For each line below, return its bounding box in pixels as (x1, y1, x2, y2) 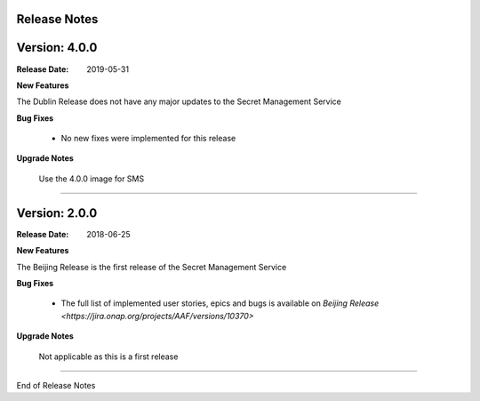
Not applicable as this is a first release (38, 351, 179, 362)
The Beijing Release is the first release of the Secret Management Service (16, 261, 287, 272)
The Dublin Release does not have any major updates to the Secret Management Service (16, 96, 341, 107)
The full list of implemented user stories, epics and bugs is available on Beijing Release (60, 298, 380, 309)
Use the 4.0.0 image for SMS (38, 173, 145, 184)
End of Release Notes (16, 380, 96, 390)
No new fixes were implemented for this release (60, 133, 236, 144)
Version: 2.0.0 (16, 205, 98, 221)
